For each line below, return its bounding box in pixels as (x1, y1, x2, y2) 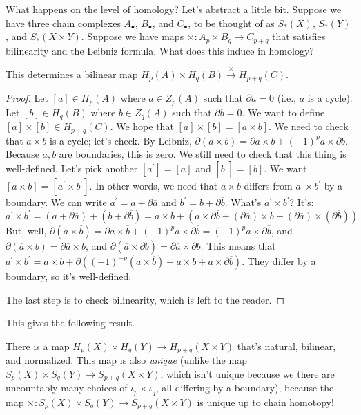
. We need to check (269, 119, 349, 133)
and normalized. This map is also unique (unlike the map (6, 353, 247, 367)
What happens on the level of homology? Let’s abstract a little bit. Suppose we (6, 2, 342, 16)
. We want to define (242, 104, 325, 119)
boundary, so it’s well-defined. (6, 269, 132, 284)
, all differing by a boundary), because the (155, 380, 334, 395)
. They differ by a (242, 254, 316, 268)
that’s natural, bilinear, (237, 338, 336, 353)
